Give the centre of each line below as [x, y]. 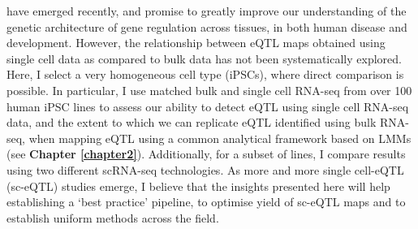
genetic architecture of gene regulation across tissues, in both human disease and [207, 26]
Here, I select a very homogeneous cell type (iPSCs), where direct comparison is [205, 74]
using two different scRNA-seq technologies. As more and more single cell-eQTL [205, 169]
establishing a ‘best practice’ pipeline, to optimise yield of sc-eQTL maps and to [206, 202]
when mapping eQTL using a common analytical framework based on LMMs [220, 138]
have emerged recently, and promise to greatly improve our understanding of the [207, 11]
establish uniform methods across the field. [113, 217]
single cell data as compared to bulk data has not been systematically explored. [204, 58]
